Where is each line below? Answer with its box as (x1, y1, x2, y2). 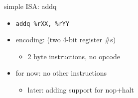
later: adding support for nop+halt (27, 85, 134, 95)
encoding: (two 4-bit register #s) (15, 34, 116, 45)
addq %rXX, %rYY (15, 20, 70, 27)
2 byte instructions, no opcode (27, 51, 120, 61)
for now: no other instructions (15, 68, 107, 78)
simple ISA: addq (4, 1, 57, 11)
